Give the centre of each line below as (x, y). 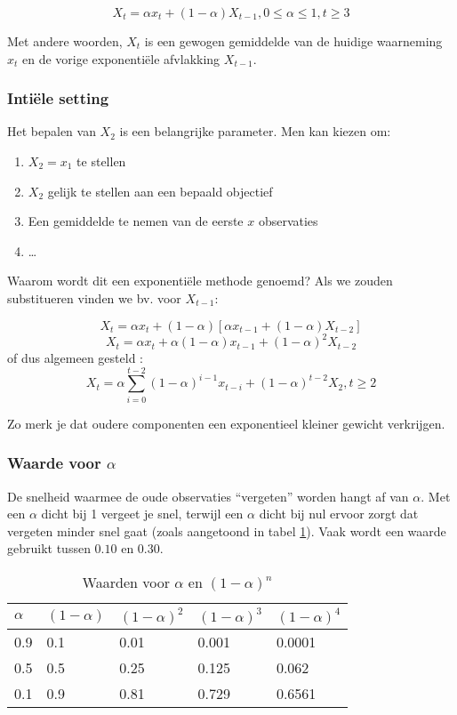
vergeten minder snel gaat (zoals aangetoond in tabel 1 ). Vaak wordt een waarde (227, 530)
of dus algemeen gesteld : (75, 358)
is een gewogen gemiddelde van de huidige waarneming (293, 41)
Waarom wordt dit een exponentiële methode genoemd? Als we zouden (200, 281)
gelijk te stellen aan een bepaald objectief (160, 191)
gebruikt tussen (49, 548)
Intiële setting (58, 98)
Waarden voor (126, 582)
